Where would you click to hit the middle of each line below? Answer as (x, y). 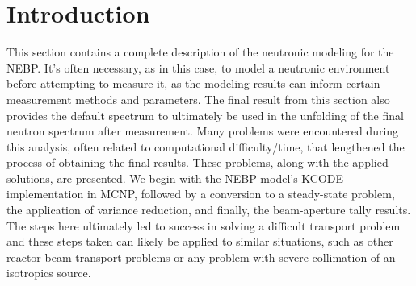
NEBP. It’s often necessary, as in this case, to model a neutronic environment (198, 67)
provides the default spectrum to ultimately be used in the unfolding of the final (205, 115)
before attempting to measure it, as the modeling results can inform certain (193, 83)
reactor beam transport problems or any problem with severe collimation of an (201, 257)
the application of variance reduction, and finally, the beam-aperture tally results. (209, 210)
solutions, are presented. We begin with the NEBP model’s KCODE (175, 178)
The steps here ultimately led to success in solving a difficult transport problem (204, 225)
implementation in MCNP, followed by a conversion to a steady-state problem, (201, 194)
